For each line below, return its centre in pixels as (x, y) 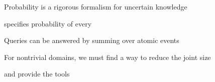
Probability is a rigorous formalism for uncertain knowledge (96, 6)
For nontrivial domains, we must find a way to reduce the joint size (107, 57)
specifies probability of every (48, 23)
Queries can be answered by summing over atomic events (92, 40)
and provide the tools (37, 74)
